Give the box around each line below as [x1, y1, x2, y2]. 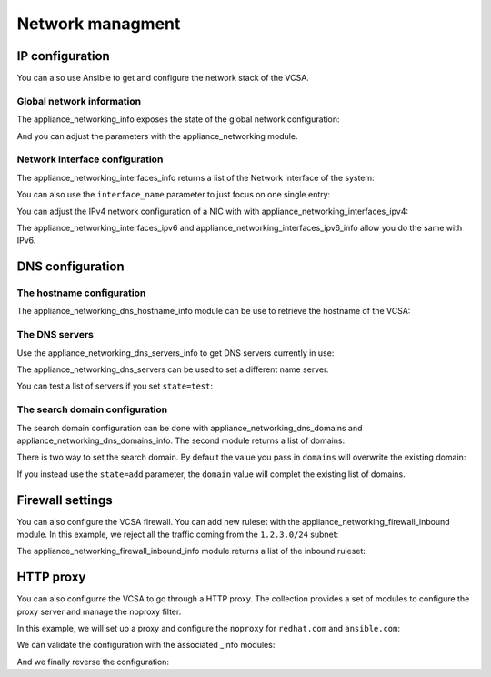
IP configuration [16, 48, 111, 64]
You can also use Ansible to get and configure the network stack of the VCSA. [16, 73, 309, 84]
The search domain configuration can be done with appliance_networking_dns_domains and [16, 422, 363, 433]
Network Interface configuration [16, 153, 164, 166]
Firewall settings [16, 492, 113, 508]
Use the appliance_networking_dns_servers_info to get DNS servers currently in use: [16, 347, 335, 359]
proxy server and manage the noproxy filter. [16, 606, 182, 617]
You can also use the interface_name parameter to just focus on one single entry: [16, 189, 331, 200]
